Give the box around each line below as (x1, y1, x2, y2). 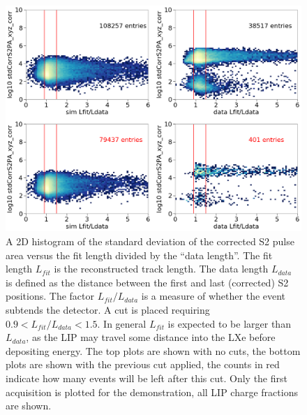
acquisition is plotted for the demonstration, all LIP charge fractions (6, 384, 298, 399)
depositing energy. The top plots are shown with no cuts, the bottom (6, 343, 301, 358)
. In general (97, 316, 147, 330)
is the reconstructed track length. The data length (54, 261, 269, 276)
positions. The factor (6, 289, 94, 303)
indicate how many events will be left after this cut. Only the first (6, 370, 287, 385)
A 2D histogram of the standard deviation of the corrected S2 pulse (6, 233, 294, 248)
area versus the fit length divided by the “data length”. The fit (6, 247, 273, 262)
